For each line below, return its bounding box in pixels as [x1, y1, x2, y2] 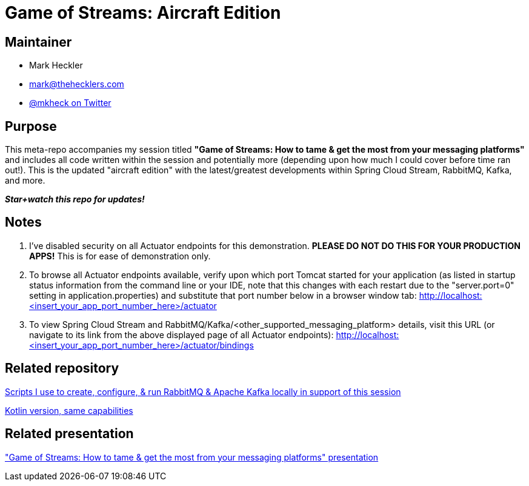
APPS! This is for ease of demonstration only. [29, 250, 211, 261]
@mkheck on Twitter [29, 98, 111, 108]
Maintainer [5, 34, 72, 50]
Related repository [5, 361, 119, 376]
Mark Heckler [29, 60, 83, 71]
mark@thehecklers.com [29, 79, 124, 90]
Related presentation [5, 426, 134, 442]
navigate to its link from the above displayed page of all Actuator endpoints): [29, 329, 334, 340]
